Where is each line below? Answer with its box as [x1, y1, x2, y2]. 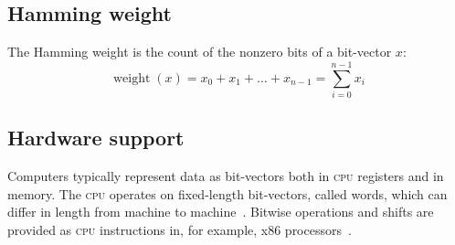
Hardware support [7, 123, 185, 152]
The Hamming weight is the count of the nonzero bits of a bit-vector [7, 42, 392, 61]
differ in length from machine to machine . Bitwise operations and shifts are [7, 202, 434, 221]
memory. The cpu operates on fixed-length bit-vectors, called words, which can [7, 184, 448, 203]
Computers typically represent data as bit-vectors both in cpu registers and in [7, 166, 444, 186]
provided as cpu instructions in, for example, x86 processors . [7, 219, 352, 239]
